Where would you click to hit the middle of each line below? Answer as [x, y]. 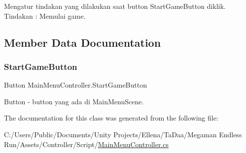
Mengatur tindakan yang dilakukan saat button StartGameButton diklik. [115, 6]
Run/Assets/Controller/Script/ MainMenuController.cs [87, 144]
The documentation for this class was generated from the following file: [111, 118]
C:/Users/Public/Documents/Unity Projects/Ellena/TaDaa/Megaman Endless [123, 134]
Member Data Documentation [83, 42]
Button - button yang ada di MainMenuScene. [74, 101]
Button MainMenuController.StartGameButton [75, 85]
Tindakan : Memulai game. [45, 15]
